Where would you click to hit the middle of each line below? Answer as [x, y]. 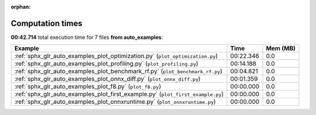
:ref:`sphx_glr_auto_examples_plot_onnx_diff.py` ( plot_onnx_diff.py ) [108, 79]
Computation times [47, 23]
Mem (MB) [281, 48]
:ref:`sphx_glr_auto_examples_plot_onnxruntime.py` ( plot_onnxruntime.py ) [115, 102]
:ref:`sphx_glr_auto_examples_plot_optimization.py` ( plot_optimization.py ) [116, 56]
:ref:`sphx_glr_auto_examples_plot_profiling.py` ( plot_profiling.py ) [107, 64]
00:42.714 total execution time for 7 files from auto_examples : [87, 37]
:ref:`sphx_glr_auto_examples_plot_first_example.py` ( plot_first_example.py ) [119, 94]
